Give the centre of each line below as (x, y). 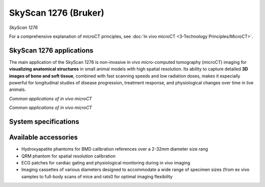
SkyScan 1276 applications (51, 50)
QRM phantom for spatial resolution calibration (68, 156)
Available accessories (43, 137)
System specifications (44, 122)
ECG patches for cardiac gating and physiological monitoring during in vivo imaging (106, 162)
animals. (18, 90)
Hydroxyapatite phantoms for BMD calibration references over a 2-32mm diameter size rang (115, 149)
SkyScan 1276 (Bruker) (57, 13)
